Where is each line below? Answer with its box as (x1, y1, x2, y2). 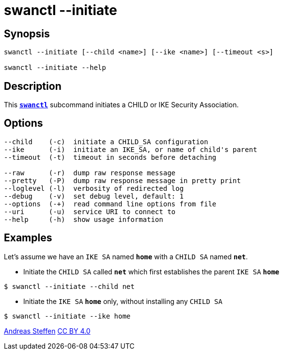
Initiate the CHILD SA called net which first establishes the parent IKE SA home (23, 267, 280, 276)
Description (4, 80, 62, 92)
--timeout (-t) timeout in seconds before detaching (4, 153, 217, 161)
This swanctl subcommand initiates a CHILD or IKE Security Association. (4, 101, 239, 109)
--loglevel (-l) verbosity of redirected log (4, 184, 184, 192)
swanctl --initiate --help (4, 64, 106, 72)
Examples (4, 232, 52, 244)
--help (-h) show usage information (4, 215, 163, 223)
